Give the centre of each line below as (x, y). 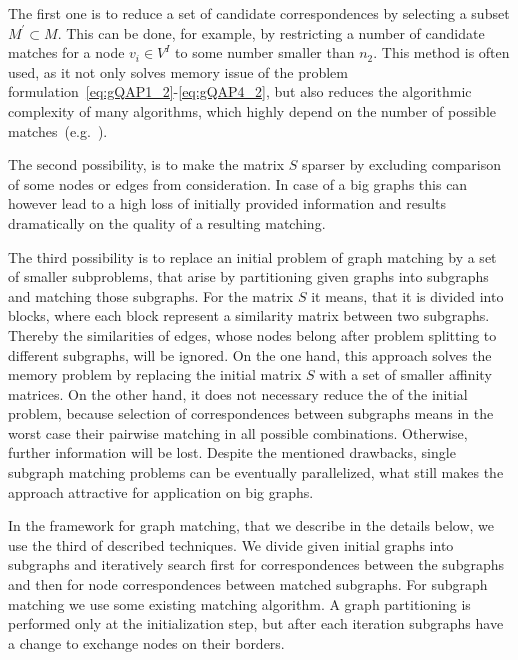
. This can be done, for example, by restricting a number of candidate (271, 32)
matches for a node (66, 52)
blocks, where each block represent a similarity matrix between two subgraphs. (249, 315)
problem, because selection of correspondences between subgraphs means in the (251, 413)
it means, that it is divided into (407, 295)
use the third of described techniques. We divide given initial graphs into (231, 544)
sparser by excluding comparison (401, 164)
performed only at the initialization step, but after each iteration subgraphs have (256, 623)
